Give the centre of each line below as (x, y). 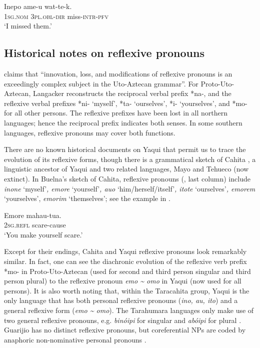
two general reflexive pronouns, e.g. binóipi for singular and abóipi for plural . (123, 320)
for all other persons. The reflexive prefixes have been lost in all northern (116, 113)
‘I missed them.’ (28, 26)
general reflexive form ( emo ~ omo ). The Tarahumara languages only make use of (129, 310)
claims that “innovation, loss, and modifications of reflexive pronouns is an (118, 73)
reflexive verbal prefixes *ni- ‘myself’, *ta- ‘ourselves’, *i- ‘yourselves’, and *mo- (126, 103)
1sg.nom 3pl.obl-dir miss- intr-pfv (56, 16)
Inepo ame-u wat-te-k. (38, 6)
